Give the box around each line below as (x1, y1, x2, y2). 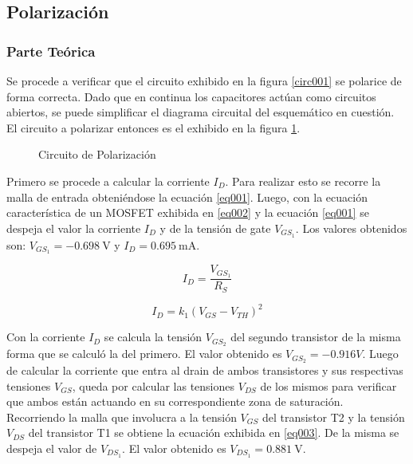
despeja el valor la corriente (6, 219, 141, 236)
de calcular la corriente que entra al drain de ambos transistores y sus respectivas (6, 362, 403, 379)
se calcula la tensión (104, 328, 203, 345)
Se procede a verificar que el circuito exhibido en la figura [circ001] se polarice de (6, 73, 402, 88)
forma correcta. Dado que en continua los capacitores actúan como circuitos (6, 88, 376, 104)
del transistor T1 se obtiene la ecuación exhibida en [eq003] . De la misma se (28, 424, 399, 441)
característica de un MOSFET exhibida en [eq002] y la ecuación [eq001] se (6, 204, 369, 221)
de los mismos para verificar (260, 377, 397, 394)
